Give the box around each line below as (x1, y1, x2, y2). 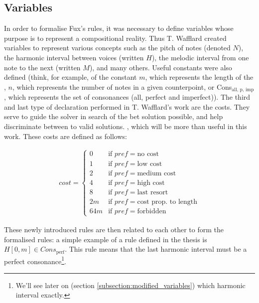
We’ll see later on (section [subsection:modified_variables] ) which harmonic (15, 280, 246, 290)
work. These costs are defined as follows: (4, 131, 127, 141)
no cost (137, 151, 159, 158)
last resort (137, 188, 168, 196)
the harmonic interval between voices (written (4, 52, 144, 62)
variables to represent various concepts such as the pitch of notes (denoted (4, 42, 231, 53)
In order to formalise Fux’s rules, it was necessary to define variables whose (4, 23, 234, 33)
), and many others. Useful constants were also (89, 62, 232, 72)
